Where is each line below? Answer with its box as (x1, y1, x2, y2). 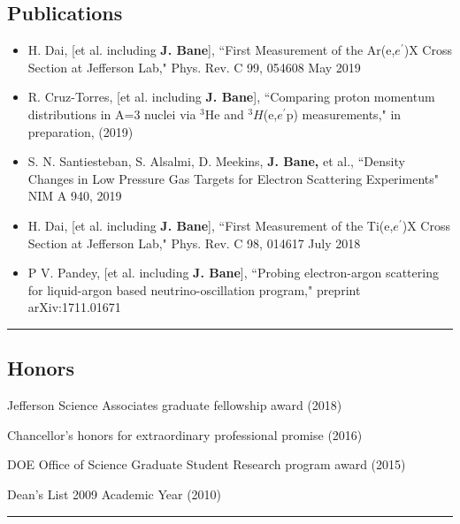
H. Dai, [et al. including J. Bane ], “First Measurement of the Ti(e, (27, 216, 394, 234)
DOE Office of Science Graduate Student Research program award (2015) (7, 455, 406, 474)
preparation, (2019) (27, 122, 134, 140)
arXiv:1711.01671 (27, 298, 121, 316)
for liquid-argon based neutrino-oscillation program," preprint (27, 280, 361, 299)
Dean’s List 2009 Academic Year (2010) (7, 484, 222, 503)
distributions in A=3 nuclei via (27, 104, 196, 123)
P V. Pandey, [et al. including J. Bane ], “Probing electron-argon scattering (27, 263, 439, 282)
